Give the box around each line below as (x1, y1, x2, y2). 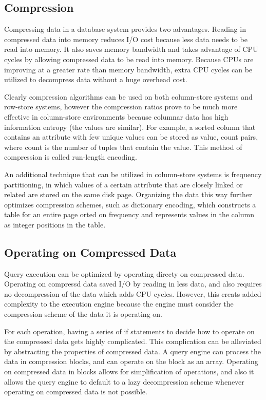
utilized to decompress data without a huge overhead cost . (4, 74, 187, 85)
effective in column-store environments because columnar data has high (4, 111, 229, 122)
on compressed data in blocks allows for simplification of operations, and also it (4, 366, 254, 377)
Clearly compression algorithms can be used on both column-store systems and (4, 91, 253, 102)
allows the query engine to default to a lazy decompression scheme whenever (4, 376, 244, 387)
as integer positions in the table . (4, 219, 106, 230)
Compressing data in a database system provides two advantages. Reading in (4, 24, 246, 34)
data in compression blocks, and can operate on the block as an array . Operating (4, 356, 258, 367)
